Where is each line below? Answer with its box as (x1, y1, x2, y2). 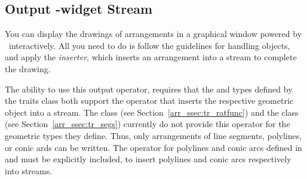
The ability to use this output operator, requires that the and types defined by (5, 82, 293, 95)
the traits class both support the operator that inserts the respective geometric (5, 94, 294, 107)
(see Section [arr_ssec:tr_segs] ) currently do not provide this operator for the (5, 118, 290, 130)
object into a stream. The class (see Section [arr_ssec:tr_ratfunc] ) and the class (5, 106, 299, 118)
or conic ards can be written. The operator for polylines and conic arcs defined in (5, 141, 302, 153)
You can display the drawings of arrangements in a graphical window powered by (5, 27, 302, 40)
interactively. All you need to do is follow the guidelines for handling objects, (8, 39, 290, 51)
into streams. (5, 164, 53, 177)
